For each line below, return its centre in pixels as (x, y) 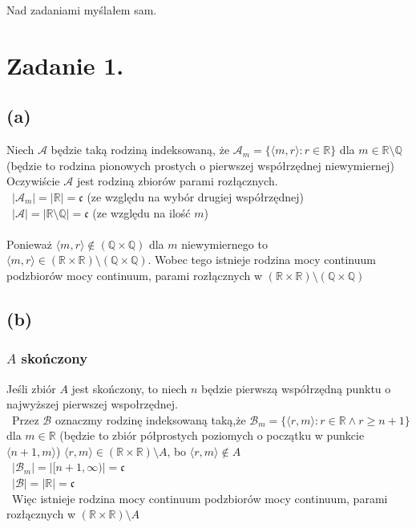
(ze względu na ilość (141, 212)
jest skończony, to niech (129, 388)
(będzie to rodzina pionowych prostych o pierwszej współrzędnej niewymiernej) (200, 165)
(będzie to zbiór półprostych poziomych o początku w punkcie (212, 435)
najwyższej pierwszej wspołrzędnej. (92, 404)
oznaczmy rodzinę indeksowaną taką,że (150, 419)
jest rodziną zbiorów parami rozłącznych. (177, 181)
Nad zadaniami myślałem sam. (82, 10)
